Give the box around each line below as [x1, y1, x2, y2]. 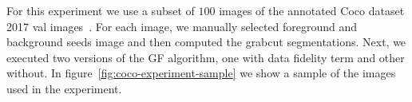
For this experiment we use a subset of [6, 2, 195, 18]
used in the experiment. [6, 80, 122, 96]
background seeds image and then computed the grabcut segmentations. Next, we [6, 33, 406, 50]
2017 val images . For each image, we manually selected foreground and [6, 18, 358, 34]
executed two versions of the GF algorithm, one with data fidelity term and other [6, 49, 405, 65]
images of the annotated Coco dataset [219, 2, 405, 18]
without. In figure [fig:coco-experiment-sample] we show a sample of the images [6, 65, 396, 81]
